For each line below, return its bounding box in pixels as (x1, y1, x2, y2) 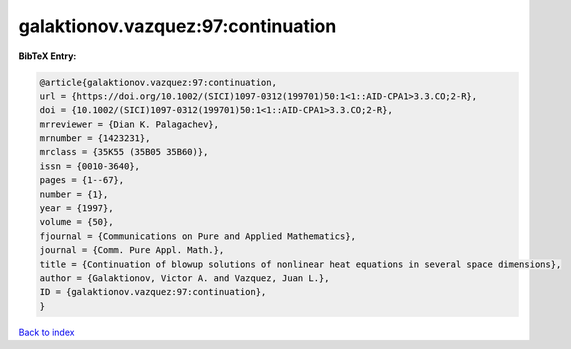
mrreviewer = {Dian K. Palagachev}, (39, 118, 220, 130)
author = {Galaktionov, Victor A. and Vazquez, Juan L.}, (39, 273, 330, 284)
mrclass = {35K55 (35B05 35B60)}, (39, 146, 209, 158)
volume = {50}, (39, 216, 114, 228)
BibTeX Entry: (18, 50, 77, 62)
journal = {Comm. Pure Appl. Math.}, (39, 245, 225, 256)
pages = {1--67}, (39, 175, 125, 186)
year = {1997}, (39, 203, 114, 214)
